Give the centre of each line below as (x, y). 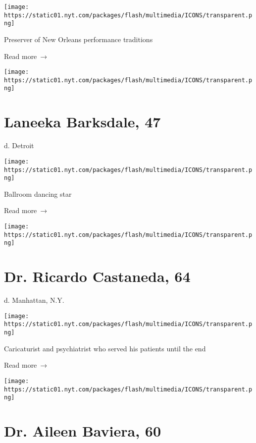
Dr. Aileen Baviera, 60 (83, 431)
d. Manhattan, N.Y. (34, 300)
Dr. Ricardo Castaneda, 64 (97, 276)
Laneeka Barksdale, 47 (82, 122)
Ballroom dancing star (38, 194)
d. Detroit (19, 145)
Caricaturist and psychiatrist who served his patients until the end (105, 348)
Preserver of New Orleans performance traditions (78, 39)
